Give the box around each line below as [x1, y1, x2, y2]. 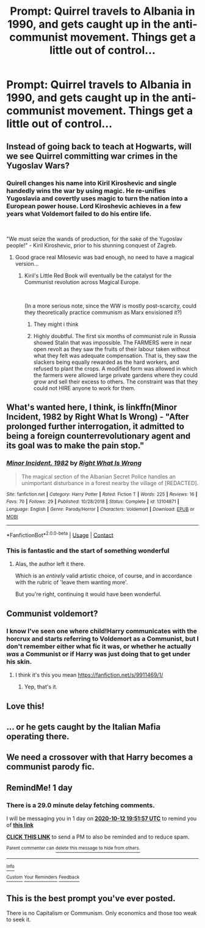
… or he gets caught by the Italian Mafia [6, 722, 160, 732]
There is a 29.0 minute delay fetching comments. [6, 801, 155, 809]
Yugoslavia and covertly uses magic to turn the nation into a [6, 194, 188, 203]
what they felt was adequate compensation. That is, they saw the [33, 352, 197, 359]
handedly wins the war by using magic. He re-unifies [6, 186, 166, 195]
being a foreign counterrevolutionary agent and [6, 431, 191, 442]
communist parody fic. [6, 761, 95, 772]
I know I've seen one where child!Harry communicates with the [6, 627, 197, 635]
